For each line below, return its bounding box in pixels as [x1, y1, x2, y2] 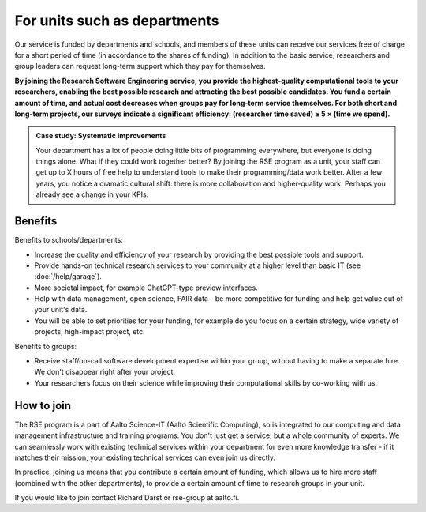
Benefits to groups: [14, 341, 77, 351]
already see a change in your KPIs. [35, 190, 149, 199]
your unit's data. [34, 305, 88, 314]
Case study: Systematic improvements [35, 131, 166, 141]
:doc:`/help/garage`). [34, 272, 103, 281]
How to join [14, 399, 71, 412]
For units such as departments [14, 12, 219, 29]
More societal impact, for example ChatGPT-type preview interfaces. [34, 283, 258, 292]
